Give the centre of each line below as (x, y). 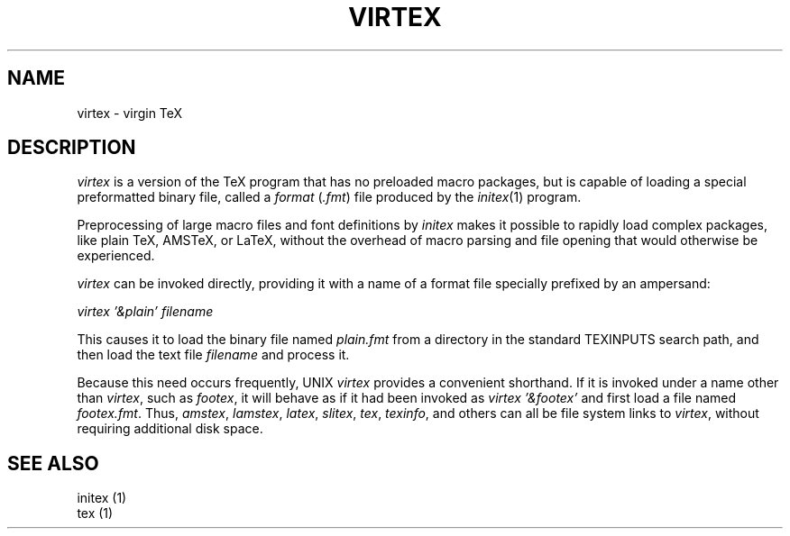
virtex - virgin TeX (130, 113)
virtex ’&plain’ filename (145, 312)
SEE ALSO (53, 463)
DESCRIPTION (72, 148)
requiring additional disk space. (170, 429)
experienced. (116, 256)
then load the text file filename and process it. (213, 355)
